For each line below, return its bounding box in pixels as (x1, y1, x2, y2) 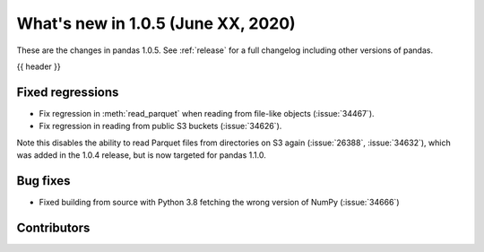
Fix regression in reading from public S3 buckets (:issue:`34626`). (39, 121, 282, 132)
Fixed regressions (16, 84, 119, 100)
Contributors (16, 220, 91, 235)
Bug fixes (16, 173, 71, 188)
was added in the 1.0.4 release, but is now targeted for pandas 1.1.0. (16, 150, 266, 161)
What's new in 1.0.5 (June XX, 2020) (16, 13, 296, 33)
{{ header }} (16, 61, 62, 72)
